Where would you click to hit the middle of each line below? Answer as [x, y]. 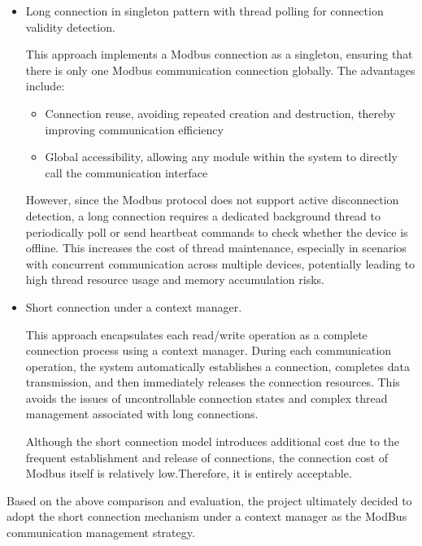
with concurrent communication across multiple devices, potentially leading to [220, 263]
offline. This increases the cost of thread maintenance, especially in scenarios [216, 248]
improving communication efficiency [134, 129]
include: [45, 86]
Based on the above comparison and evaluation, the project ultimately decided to [209, 500]
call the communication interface [126, 172]
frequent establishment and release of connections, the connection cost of [207, 457]
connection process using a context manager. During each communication [209, 350]
